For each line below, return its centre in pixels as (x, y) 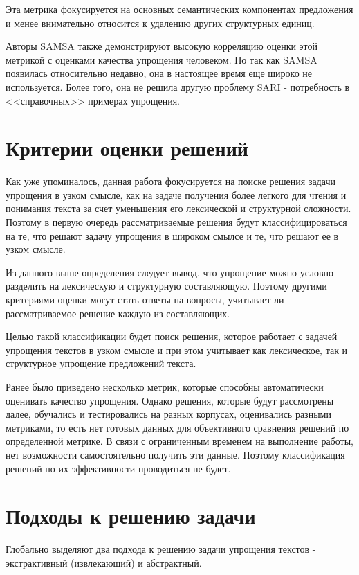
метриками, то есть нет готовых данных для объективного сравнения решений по (177, 427)
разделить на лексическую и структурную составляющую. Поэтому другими (166, 286)
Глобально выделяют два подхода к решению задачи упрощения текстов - (161, 549)
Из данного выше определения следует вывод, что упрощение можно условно (170, 272)
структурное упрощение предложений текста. (101, 363)
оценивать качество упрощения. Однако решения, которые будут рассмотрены (170, 400)
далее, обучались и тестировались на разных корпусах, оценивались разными (168, 414)
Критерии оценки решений (127, 148)
